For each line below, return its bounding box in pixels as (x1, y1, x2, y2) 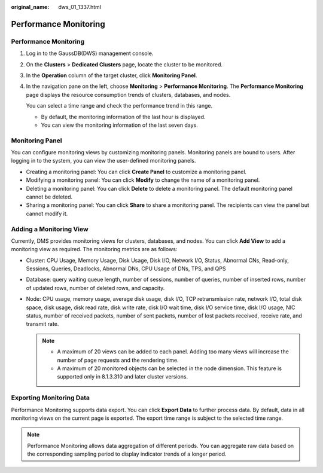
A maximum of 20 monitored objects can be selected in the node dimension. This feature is (57, 365, 282, 372)
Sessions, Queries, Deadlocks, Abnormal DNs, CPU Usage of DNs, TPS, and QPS (26, 265, 226, 272)
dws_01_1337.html (58, 4, 102, 10)
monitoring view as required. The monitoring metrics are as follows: (11, 246, 178, 253)
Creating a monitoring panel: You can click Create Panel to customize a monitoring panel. (26, 168, 247, 175)
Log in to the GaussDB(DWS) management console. (26, 50, 154, 57)
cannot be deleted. (26, 193, 73, 200)
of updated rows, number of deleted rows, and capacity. (26, 284, 165, 291)
